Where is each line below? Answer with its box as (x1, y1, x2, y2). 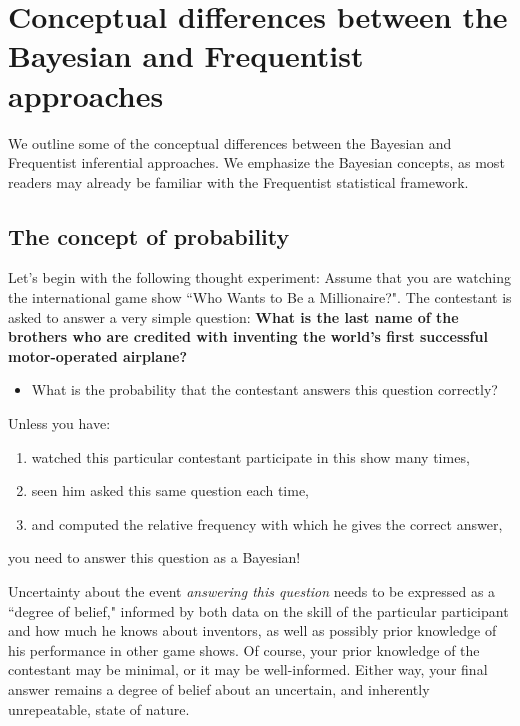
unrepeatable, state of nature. (8, 698, 190, 719)
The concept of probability (8, 220, 290, 251)
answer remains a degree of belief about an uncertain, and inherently (8, 678, 430, 699)
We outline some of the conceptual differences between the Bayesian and (8, 132, 452, 153)
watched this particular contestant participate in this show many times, (31, 446, 470, 467)
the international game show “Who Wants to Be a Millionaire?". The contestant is (8, 287, 512, 308)
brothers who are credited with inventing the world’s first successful (8, 326, 488, 347)
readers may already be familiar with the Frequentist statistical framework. (8, 171, 469, 192)
